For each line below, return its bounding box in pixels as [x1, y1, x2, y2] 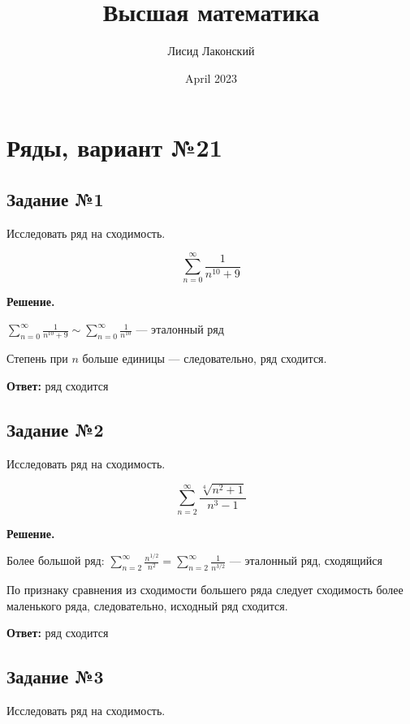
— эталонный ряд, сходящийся [229, 552, 382, 569]
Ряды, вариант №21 [6, 131, 222, 164]
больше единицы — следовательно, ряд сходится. [82, 350, 327, 367]
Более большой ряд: [6, 552, 105, 569]
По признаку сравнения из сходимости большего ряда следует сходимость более [6, 581, 404, 598]
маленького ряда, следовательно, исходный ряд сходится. [6, 597, 288, 614]
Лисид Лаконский [167, 42, 255, 59]
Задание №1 [6, 186, 104, 211]
